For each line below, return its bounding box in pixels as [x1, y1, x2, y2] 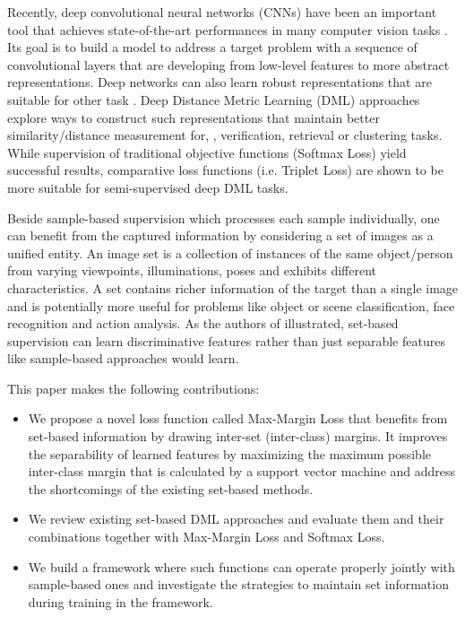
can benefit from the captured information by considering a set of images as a [7, 226, 434, 245]
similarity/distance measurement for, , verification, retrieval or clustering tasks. [7, 126, 443, 144]
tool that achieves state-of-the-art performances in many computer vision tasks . [7, 20, 448, 39]
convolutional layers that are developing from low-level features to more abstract [7, 55, 450, 74]
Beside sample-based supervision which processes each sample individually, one [7, 208, 440, 227]
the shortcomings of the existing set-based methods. [28, 479, 314, 498]
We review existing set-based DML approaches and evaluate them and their [28, 509, 444, 528]
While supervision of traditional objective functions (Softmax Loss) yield [7, 143, 407, 161]
